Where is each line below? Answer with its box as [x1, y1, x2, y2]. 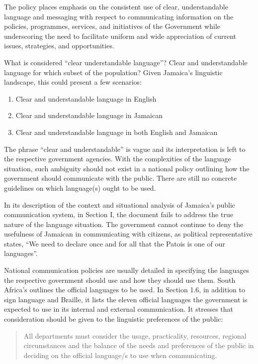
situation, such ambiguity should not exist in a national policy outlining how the [4, 163, 250, 173]
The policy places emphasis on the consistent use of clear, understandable [4, 1, 228, 11]
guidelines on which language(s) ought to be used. [4, 182, 156, 193]
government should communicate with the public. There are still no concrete [4, 173, 237, 183]
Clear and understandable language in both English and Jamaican [15, 126, 218, 137]
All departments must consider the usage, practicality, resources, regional [23, 330, 247, 341]
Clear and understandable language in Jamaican [15, 110, 163, 121]
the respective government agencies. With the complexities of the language [4, 153, 231, 164]
